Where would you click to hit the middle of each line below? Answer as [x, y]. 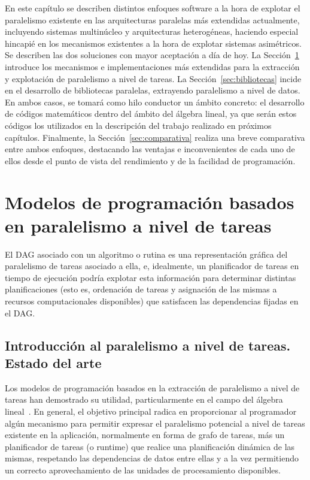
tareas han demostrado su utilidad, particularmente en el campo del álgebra [144, 399]
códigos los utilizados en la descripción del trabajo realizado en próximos [138, 125]
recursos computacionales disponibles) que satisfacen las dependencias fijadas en [152, 301]
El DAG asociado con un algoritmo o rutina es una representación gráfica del [146, 254]
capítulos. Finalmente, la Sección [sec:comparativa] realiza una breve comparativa [155, 137]
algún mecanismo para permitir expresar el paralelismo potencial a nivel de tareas [155, 423]
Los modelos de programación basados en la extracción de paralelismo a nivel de [152, 387]
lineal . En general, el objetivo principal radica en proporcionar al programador [151, 411]
